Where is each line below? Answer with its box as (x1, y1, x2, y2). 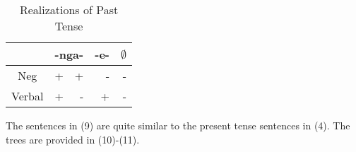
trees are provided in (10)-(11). (6, 131, 140, 146)
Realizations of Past (19, 1, 119, 18)
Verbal (11, 88, 44, 104)
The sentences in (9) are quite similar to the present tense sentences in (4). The (6, 118, 350, 132)
